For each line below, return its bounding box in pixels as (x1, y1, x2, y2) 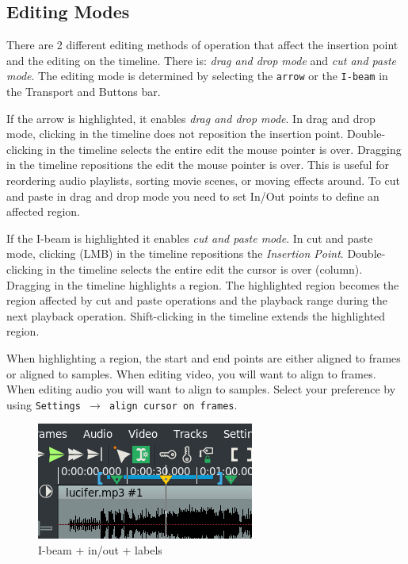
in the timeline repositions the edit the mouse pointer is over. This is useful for (6, 156, 389, 173)
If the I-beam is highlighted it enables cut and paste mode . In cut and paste (6, 229, 373, 246)
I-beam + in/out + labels (38, 541, 162, 558)
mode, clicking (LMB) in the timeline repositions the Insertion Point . (6, 245, 344, 262)
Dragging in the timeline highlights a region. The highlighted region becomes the (6, 276, 399, 293)
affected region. (6, 203, 80, 220)
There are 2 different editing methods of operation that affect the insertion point (6, 36, 398, 53)
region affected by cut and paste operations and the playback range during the (6, 292, 387, 309)
